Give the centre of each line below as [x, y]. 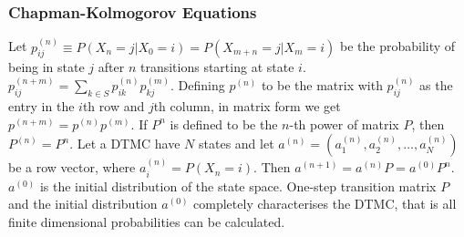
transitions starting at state [217, 67]
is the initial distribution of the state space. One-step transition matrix [238, 185]
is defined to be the [224, 124]
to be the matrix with [322, 85]
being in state [46, 67]
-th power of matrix [344, 124]
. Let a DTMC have [125, 144]
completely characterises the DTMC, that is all [325, 204]
